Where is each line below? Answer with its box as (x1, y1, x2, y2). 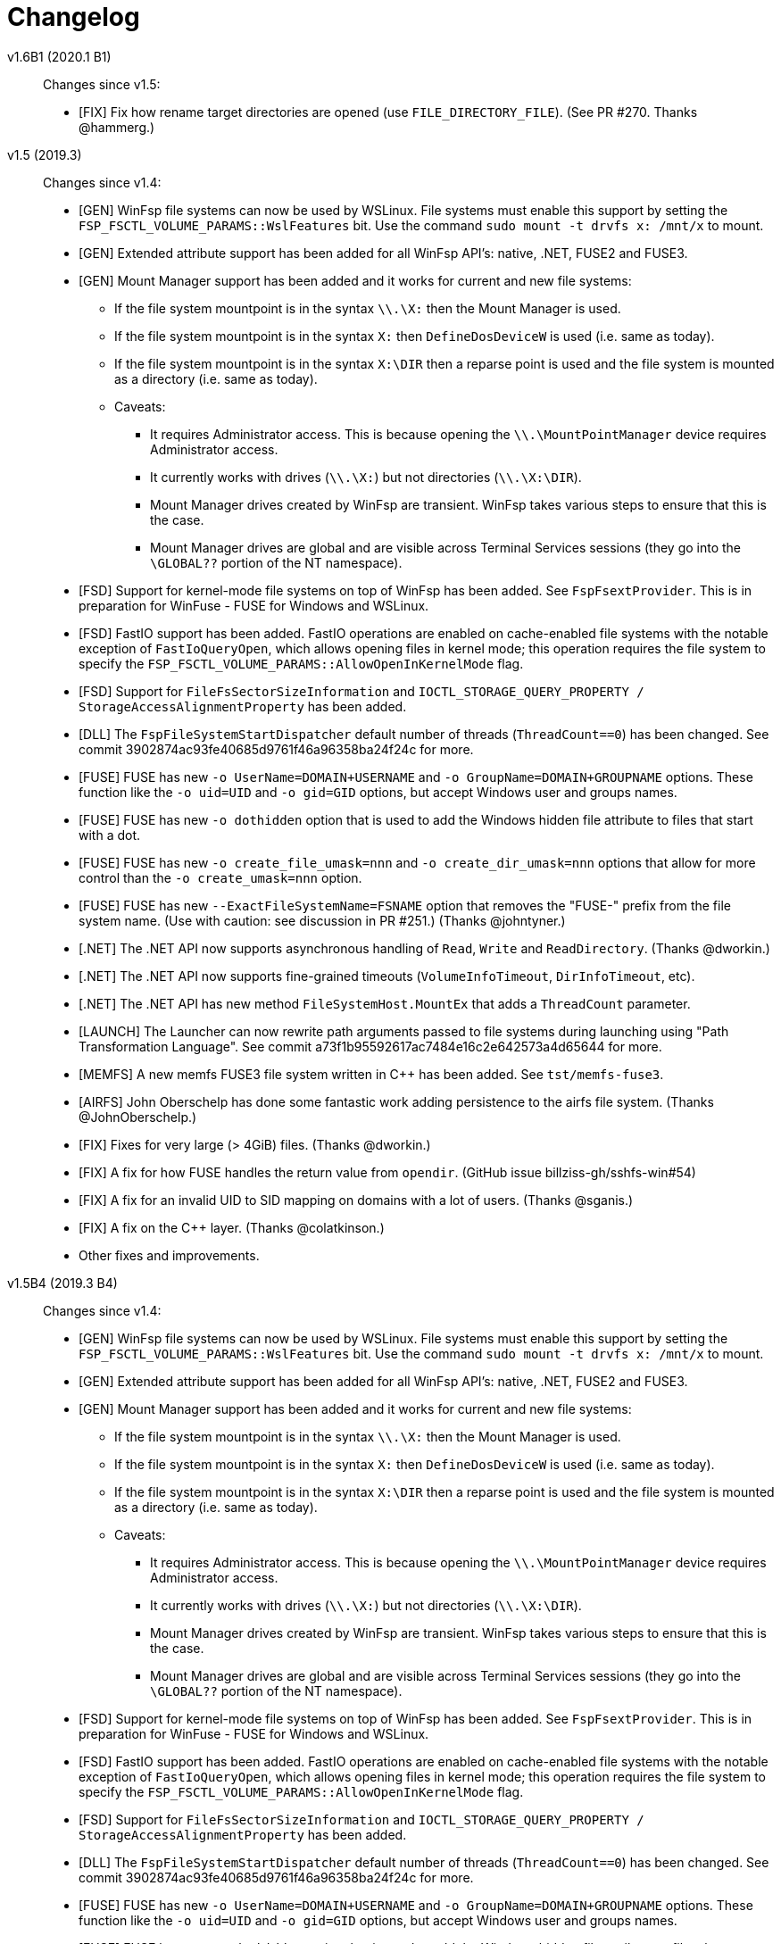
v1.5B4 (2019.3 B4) (7, 1275, 118, 1291)
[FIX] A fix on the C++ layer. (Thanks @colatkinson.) (79, 1219, 385, 1235)
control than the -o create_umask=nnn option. (79, 869, 362, 885)
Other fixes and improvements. (79, 1247, 260, 1263)
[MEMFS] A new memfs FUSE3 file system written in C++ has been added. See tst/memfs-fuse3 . (79, 1066, 664, 1082)
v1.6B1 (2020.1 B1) (7, 48, 112, 64)
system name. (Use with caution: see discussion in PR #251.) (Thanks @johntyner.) (79, 912, 566, 928)
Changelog (7, 2, 140, 32)
